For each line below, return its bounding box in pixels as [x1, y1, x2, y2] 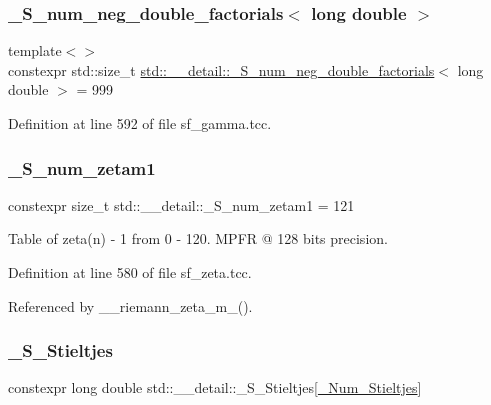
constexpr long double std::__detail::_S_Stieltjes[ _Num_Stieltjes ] [8, 377, 422, 398]
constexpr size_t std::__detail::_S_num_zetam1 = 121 [8, 194, 355, 215]
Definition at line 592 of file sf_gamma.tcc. [8, 113, 272, 133]
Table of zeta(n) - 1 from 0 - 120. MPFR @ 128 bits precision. [8, 228, 388, 249]
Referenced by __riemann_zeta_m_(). [8, 295, 253, 316]
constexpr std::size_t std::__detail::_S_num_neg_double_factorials [8, 59, 435, 80]
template [8, 40, 62, 61]
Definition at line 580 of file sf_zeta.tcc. [8, 262, 252, 282]
